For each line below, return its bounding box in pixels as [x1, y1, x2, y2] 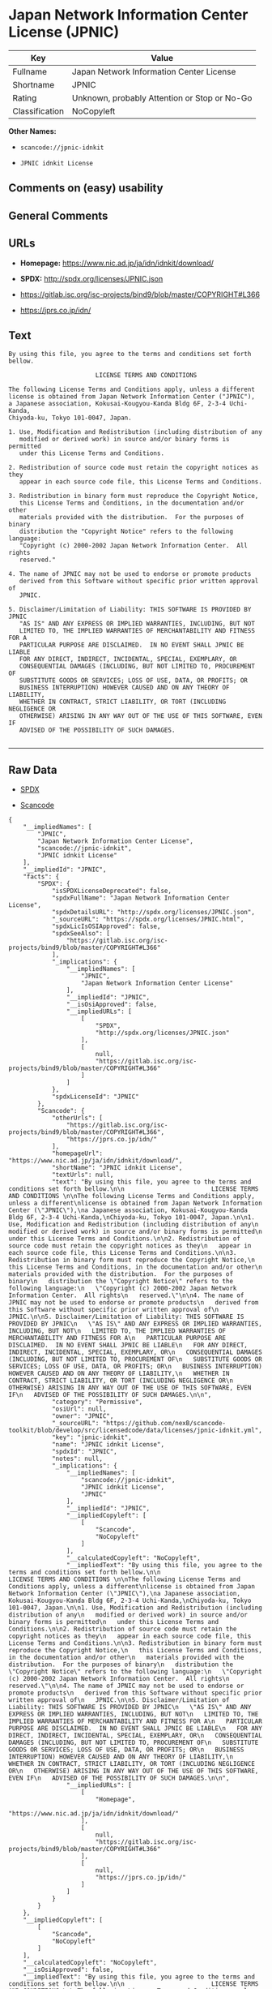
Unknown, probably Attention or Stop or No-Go [71, 92, 253, 103]
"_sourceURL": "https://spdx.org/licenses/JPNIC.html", [51, 915, 244, 924]
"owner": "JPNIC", [51, 1412, 114, 1420]
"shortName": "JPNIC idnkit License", [51, 1164, 183, 1172]
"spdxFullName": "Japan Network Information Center [51, 894, 230, 902]
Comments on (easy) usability [8, 181, 164, 195]
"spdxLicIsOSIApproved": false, [51, 922, 161, 930]
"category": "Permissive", [51, 1398, 143, 1407]
